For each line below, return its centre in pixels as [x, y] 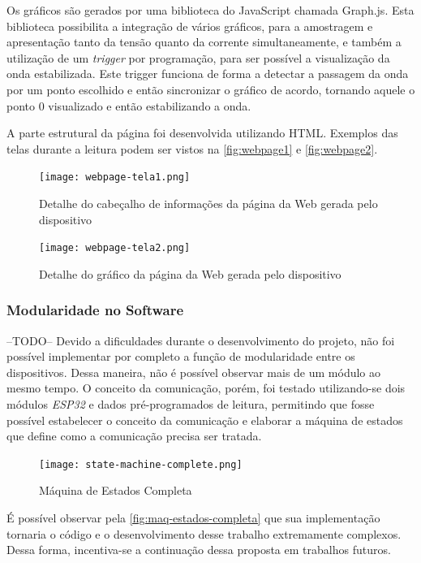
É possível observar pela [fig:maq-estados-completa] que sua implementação [193, 518]
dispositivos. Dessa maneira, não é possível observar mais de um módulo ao [194, 372]
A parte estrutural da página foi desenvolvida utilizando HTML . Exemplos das [202, 133]
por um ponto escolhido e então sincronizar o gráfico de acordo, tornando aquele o [211, 89]
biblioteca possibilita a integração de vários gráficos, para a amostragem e [190, 26]
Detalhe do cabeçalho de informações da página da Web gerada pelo [208, 203]
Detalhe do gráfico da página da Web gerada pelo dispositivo [190, 273]
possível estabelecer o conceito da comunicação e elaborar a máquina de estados [205, 420]
